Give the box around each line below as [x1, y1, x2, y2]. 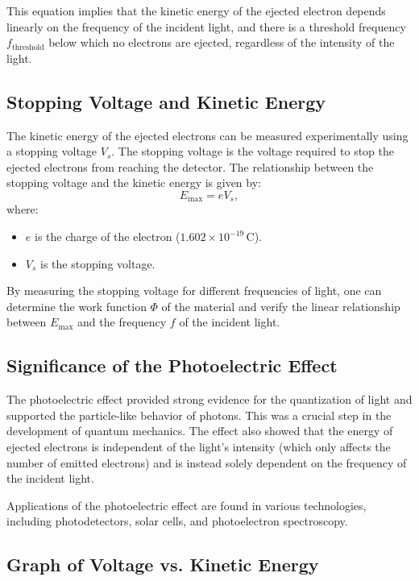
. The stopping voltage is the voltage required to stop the [111, 143, 394, 160]
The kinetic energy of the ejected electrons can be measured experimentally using [6, 127, 409, 143]
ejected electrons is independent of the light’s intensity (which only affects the [6, 438, 391, 454]
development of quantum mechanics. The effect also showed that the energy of [6, 422, 393, 439]
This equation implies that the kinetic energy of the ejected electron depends [6, 2, 386, 19]
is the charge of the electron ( [34, 228, 180, 244]
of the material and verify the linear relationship [161, 297, 400, 314]
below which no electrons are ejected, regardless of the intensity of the [48, 34, 395, 51]
